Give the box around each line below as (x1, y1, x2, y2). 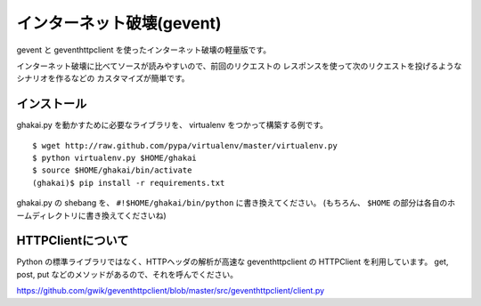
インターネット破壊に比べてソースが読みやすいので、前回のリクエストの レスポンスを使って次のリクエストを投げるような (16, 60, 462, 71)
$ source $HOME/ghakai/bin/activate (32, 165, 192, 175)
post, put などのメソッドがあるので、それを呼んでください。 (16, 269, 239, 279)
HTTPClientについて (16, 233, 129, 248)
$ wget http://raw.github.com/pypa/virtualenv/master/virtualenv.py (32, 141, 338, 150)
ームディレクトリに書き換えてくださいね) (16, 210, 167, 221)
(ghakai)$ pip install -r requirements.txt (32, 178, 225, 188)
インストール (16, 96, 87, 111)
